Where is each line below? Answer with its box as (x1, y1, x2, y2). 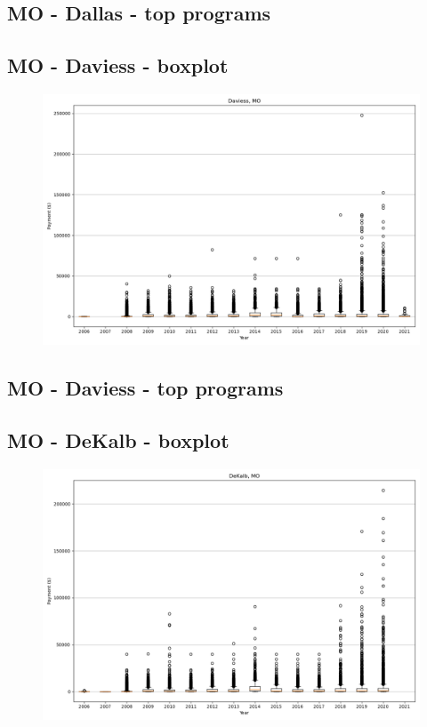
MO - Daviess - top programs (7, 374, 284, 402)
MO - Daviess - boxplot (7, 52, 229, 79)
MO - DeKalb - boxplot (7, 427, 230, 454)
